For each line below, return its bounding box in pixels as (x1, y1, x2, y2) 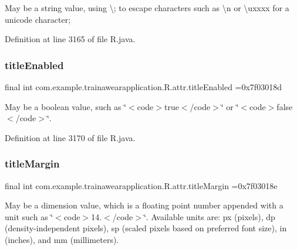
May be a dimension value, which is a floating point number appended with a (5, 199, 283, 211)
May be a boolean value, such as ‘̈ (5, 100, 127, 112)
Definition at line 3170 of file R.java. (5, 131, 136, 143)
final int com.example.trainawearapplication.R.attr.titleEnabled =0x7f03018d (5, 81, 282, 93)
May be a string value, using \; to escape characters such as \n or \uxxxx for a (5, 2, 289, 13)
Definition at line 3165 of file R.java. (5, 33, 136, 45)
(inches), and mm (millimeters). (5, 233, 119, 245)
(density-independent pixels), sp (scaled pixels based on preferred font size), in (5, 222, 287, 234)
